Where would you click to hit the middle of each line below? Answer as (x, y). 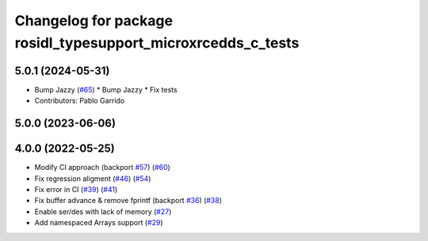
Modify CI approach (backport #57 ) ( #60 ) (102, 168)
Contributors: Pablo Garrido (80, 101)
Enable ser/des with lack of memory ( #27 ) (103, 211)
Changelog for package (94, 21)
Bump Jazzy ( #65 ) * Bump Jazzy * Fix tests (106, 89)
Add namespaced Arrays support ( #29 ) (99, 223)
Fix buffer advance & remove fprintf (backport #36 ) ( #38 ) (128, 201)
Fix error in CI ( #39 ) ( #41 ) (76, 189)
